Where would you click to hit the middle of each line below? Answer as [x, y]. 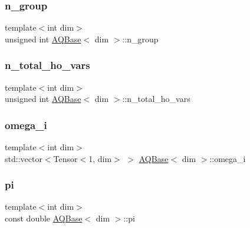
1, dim [100, 158]
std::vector [24, 158]
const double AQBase [44, 218]
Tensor [65, 158]
